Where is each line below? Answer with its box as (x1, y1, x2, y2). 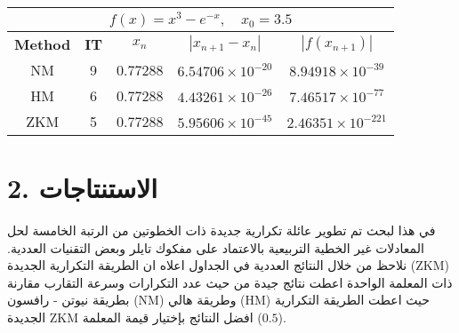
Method (14, 33, 71, 54)
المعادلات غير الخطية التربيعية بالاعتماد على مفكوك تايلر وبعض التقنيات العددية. (7, 238, 424, 257)
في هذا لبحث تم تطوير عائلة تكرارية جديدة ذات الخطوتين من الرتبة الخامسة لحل (7, 220, 436, 239)
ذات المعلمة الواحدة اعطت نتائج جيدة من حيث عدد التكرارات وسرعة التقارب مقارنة (7, 273, 453, 291)
